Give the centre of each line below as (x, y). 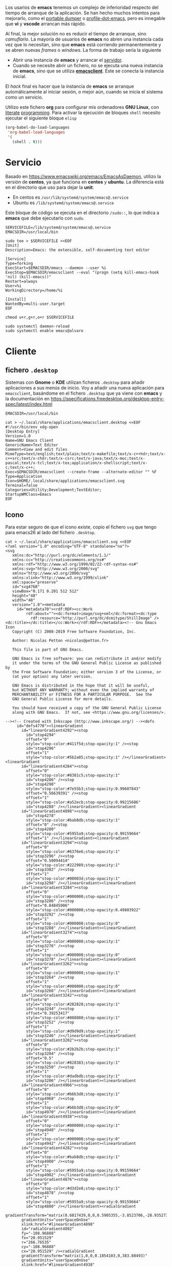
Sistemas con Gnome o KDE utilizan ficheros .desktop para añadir (75, 382)
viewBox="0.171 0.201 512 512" (46, 591)
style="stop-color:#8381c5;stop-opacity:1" (73, 775)
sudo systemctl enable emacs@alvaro (44, 331)
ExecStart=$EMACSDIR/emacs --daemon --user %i (56, 268)
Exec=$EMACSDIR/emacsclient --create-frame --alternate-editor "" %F (81, 472)
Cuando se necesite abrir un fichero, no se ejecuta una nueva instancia (88, 65)
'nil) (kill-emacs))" (28, 277)
